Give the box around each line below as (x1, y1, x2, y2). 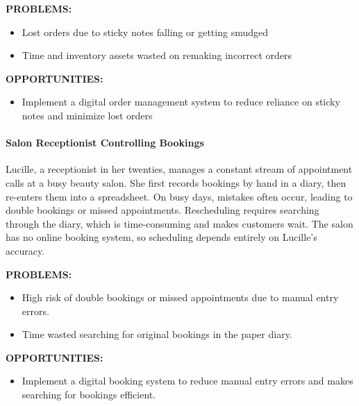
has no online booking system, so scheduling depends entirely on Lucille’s (6, 230, 317, 244)
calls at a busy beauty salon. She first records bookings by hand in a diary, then (6, 175, 347, 189)
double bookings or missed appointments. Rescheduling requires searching (6, 203, 319, 217)
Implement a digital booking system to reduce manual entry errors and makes (22, 373, 353, 388)
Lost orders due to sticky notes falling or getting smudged (22, 24, 268, 39)
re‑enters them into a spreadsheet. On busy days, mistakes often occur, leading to (6, 189, 353, 203)
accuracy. (6, 243, 45, 257)
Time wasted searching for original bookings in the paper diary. (22, 327, 292, 341)
